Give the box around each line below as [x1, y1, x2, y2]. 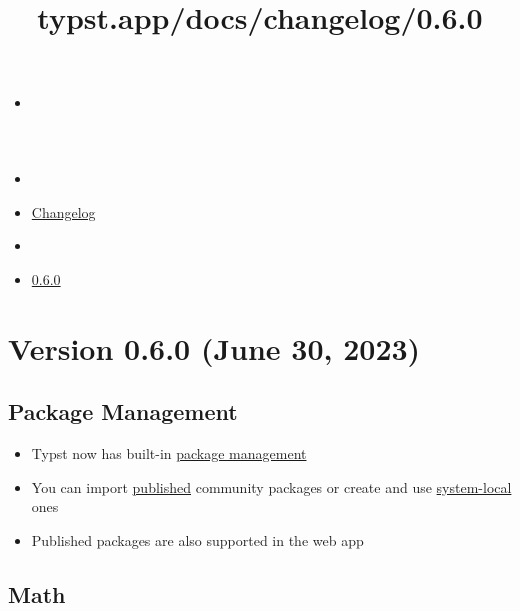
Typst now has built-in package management [31, 442, 307, 463]
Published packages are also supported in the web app [31, 529, 364, 550]
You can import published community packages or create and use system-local [31, 476, 512, 497]
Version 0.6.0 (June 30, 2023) [8, 327, 421, 368]
